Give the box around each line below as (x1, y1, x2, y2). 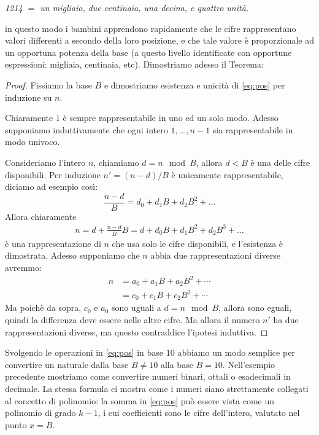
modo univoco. (5, 135, 60, 148)
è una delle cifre (250, 155, 310, 168)
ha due (273, 313, 299, 326)
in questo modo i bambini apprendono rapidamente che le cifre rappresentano (5, 22, 296, 34)
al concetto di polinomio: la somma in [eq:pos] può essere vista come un (5, 394, 275, 407)
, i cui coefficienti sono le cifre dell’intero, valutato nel (98, 406, 300, 419)
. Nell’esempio (222, 358, 275, 370)
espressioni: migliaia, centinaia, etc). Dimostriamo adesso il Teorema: (5, 58, 264, 71)
